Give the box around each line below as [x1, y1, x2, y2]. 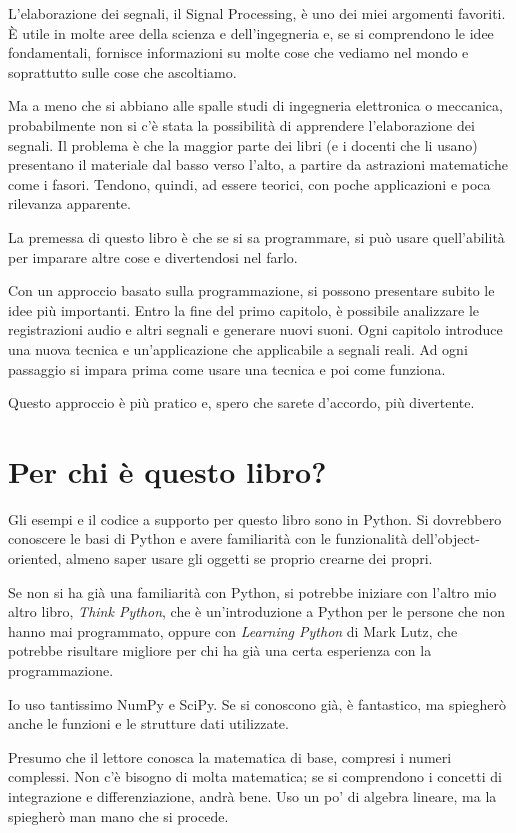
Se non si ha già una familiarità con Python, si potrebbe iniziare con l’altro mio [8, 581, 497, 602]
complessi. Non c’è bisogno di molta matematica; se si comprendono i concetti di [8, 766, 502, 787]
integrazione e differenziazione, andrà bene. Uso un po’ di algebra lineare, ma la [8, 785, 497, 806]
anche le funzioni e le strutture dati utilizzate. [8, 713, 289, 734]
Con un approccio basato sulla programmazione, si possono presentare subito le [8, 280, 495, 301]
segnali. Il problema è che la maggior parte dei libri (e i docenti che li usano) [8, 134, 478, 155]
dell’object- [412, 528, 480, 549]
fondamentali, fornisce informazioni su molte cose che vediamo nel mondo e [8, 42, 469, 63]
